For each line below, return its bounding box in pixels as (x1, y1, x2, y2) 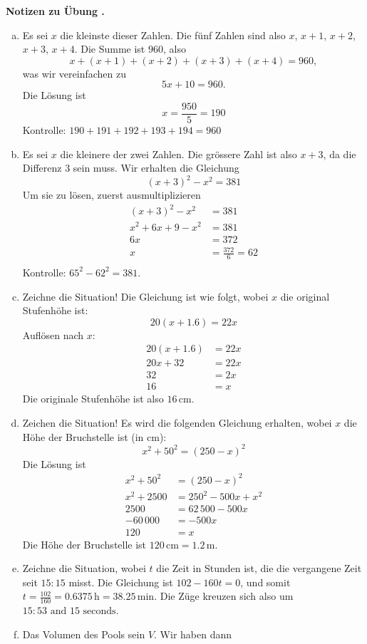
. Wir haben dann (154, 626, 232, 641)
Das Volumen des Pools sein (22, 626, 145, 641)
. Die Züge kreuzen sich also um (154, 588, 294, 603)
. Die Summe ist (74, 41, 145, 56)
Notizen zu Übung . (6, 4, 105, 18)
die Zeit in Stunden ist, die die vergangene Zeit (156, 561, 362, 576)
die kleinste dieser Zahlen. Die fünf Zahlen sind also (60, 27, 286, 42)
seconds (83, 606, 116, 617)
